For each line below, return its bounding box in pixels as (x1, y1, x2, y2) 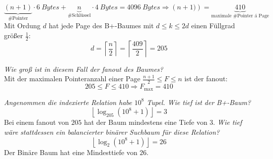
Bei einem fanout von (4, 117, 69, 127)
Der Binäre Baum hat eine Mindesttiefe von (4, 147, 137, 157)
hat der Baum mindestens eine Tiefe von (84, 117, 207, 127)
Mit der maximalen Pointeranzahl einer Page (4, 73, 140, 84)
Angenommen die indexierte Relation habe (4, 97, 132, 107)
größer (4, 30, 23, 41)
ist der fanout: (184, 73, 228, 84)
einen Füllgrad (191, 20, 235, 31)
